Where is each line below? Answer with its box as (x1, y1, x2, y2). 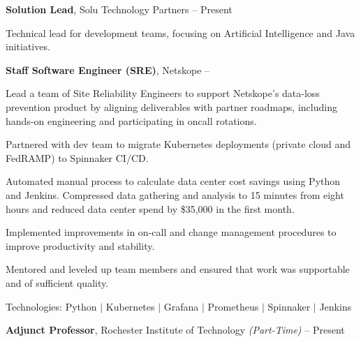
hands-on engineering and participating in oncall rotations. (6, 113, 257, 128)
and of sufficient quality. (6, 275, 109, 290)
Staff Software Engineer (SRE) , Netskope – (6, 62, 210, 77)
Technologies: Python (6, 299, 97, 313)
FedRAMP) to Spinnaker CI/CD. (6, 150, 149, 165)
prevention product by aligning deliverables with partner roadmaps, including (6, 99, 337, 114)
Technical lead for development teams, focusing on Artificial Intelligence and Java (6, 25, 355, 40)
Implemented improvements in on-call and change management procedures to (6, 225, 337, 239)
